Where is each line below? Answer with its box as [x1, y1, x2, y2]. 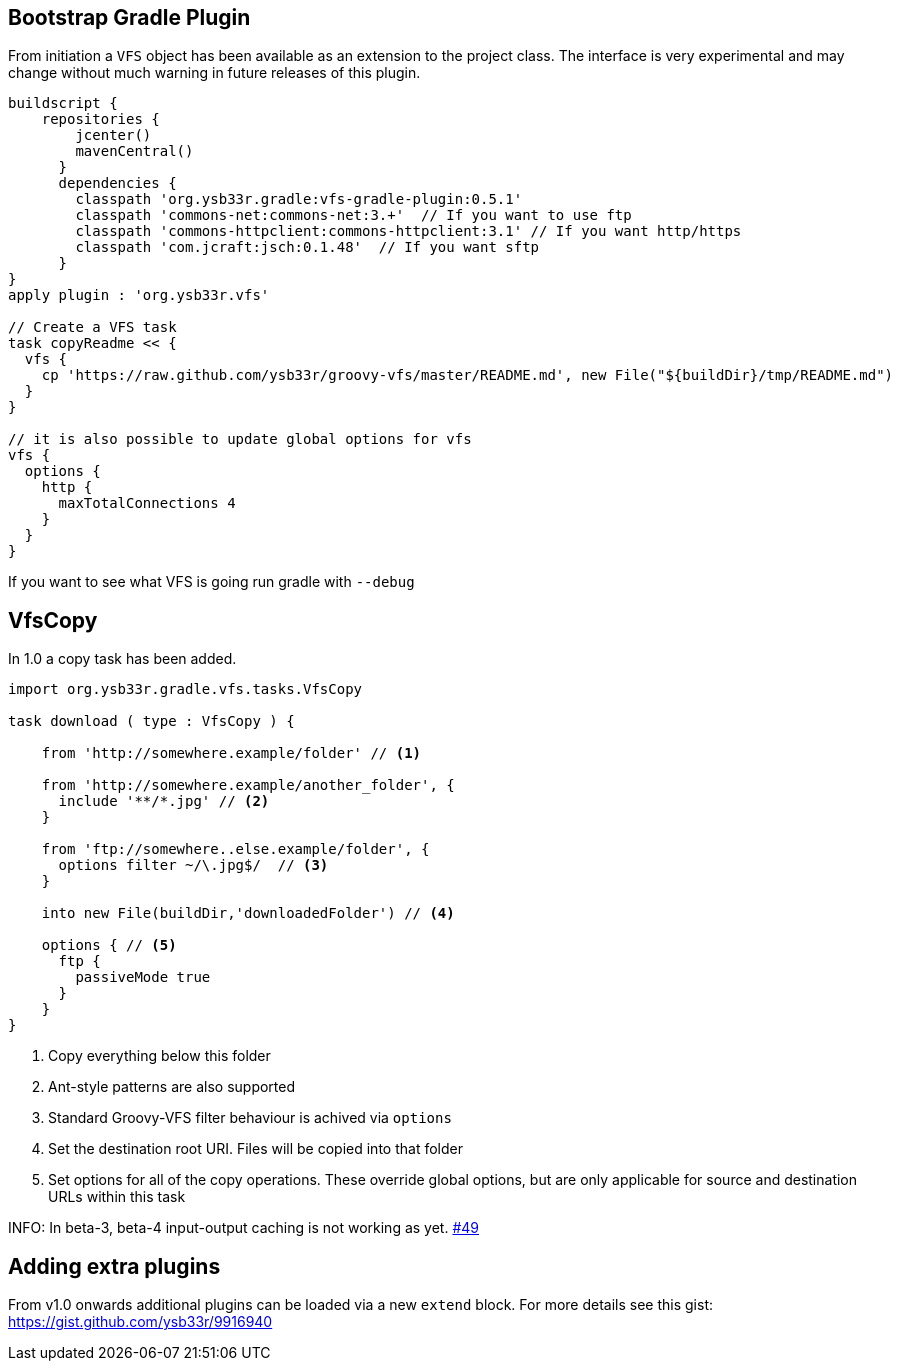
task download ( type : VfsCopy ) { [8, 713, 295, 730]
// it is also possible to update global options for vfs [8, 431, 472, 448]
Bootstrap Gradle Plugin [8, 5, 251, 30]
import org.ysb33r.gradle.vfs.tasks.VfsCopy [8, 681, 363, 698]
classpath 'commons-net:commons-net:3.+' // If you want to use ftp [75, 207, 632, 224]
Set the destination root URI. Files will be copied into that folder [48, 1140, 463, 1158]
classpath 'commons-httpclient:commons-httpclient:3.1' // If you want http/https [75, 223, 742, 240]
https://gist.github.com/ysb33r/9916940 [8, 1313, 273, 1331]
